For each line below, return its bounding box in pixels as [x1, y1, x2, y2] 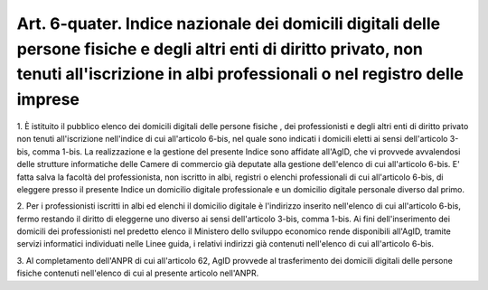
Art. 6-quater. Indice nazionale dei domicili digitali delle [16, 14, 441, 33]
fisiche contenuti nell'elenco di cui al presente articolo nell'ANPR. [16, 267, 259, 279]
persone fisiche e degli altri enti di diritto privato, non [16, 39, 424, 59]
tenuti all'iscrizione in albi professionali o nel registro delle [16, 64, 465, 85]
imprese [16, 89, 80, 110]
